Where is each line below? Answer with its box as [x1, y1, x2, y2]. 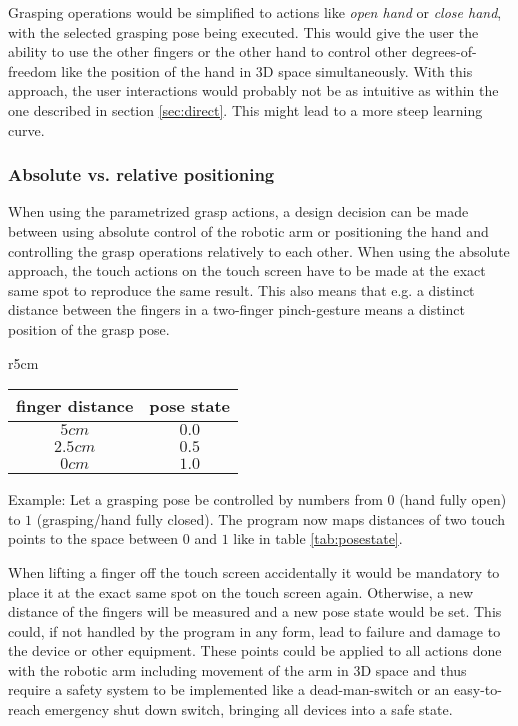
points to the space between [8, 528, 179, 549]
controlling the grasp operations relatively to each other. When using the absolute [8, 240, 510, 261]
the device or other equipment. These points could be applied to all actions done [8, 640, 502, 661]
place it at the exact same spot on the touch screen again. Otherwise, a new [8, 581, 474, 602]
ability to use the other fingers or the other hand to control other [8, 41, 408, 62]
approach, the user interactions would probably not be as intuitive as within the [8, 80, 499, 101]
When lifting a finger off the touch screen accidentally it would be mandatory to [8, 561, 500, 582]
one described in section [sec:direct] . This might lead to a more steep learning [8, 99, 483, 120]
